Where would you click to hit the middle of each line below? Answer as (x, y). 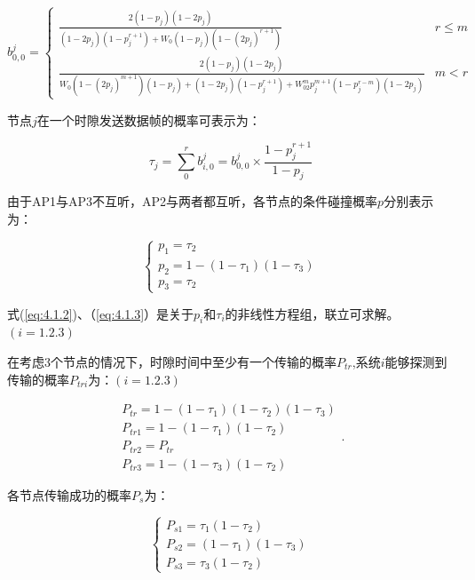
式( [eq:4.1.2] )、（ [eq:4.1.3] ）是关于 (101, 313)
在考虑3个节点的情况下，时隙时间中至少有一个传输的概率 (172, 362)
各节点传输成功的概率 (69, 494)
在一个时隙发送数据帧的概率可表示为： (149, 119)
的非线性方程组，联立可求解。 (312, 313)
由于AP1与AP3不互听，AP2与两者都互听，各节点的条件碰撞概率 (193, 201)
